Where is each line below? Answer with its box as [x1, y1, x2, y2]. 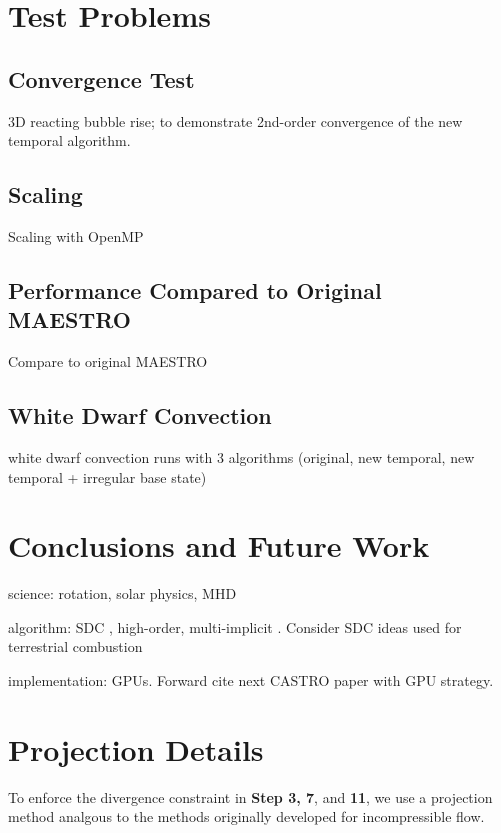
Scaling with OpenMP [8, 225, 144, 246]
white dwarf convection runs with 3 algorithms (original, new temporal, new [8, 446, 475, 467]
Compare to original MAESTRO [8, 351, 208, 372]
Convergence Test [8, 63, 195, 94]
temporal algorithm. [8, 130, 131, 151]
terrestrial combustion [8, 636, 143, 657]
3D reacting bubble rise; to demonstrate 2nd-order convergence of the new [8, 110, 463, 131]
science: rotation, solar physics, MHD [8, 583, 237, 604]
